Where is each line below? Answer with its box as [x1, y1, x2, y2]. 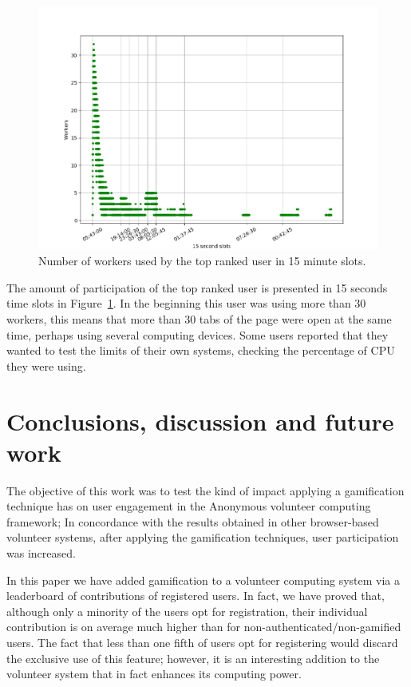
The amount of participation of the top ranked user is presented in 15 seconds [6, 279, 388, 296]
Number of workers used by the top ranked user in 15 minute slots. [38, 252, 366, 269]
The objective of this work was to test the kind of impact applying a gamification [6, 482, 405, 498]
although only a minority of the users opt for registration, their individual [6, 602, 368, 619]
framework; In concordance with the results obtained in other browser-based [6, 513, 379, 530]
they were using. [6, 357, 86, 374]
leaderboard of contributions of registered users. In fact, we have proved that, [6, 587, 385, 604]
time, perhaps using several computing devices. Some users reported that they [6, 326, 389, 343]
